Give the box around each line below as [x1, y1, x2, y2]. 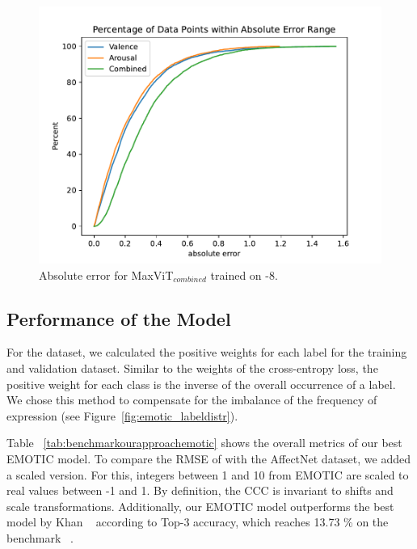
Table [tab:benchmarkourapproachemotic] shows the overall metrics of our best [6, 434, 402, 451]
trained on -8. [210, 266, 278, 283]
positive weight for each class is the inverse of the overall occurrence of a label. [6, 375, 396, 392]
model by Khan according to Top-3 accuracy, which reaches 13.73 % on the [6, 513, 389, 530]
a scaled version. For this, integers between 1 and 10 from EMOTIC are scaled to [6, 466, 409, 483]
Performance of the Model [6, 306, 231, 331]
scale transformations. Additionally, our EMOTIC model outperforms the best [6, 497, 394, 514]
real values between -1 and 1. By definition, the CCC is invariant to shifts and [6, 482, 394, 499]
